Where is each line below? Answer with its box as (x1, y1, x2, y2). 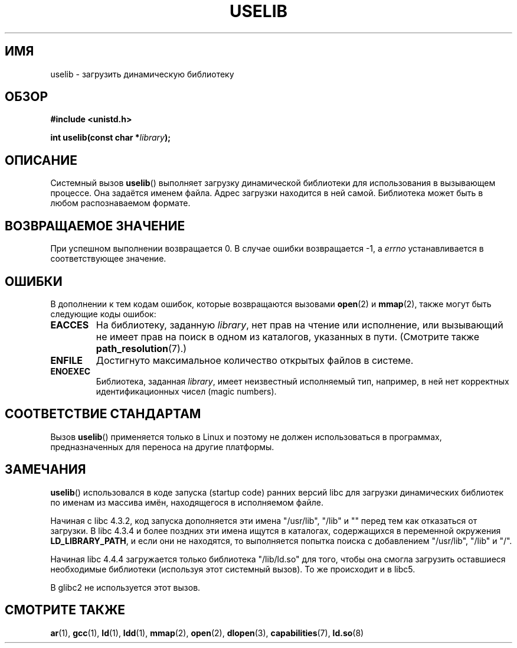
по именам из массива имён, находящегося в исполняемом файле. (50, 497, 323, 507)
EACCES (50, 318, 89, 331)
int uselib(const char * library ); (50, 132, 171, 143)
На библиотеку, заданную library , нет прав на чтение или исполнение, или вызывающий (96, 318, 503, 331)
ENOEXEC (50, 366, 91, 376)
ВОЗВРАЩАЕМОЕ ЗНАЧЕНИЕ (5, 218, 185, 233)
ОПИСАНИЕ (5, 152, 77, 168)
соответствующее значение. (50, 253, 166, 264)
